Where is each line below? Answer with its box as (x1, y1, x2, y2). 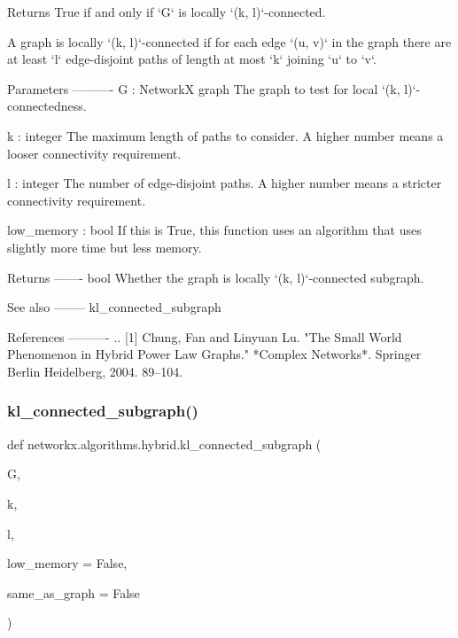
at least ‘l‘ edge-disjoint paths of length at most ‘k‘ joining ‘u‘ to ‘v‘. (7, 50, 376, 68)
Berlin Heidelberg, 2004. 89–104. (7, 362, 183, 380)
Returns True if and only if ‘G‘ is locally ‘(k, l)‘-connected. (7, 3, 326, 20)
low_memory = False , (7, 554, 128, 572)
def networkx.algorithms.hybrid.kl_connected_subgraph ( (7, 434, 322, 453)
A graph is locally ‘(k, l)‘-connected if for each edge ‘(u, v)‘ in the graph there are (7, 32, 452, 51)
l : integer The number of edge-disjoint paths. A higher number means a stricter (7, 174, 442, 192)
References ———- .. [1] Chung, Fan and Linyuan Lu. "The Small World (7, 327, 402, 346)
